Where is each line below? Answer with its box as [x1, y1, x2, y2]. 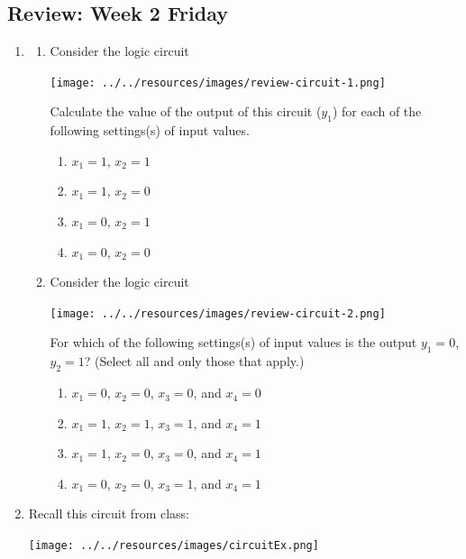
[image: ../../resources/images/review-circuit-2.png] [50, 307, 386, 320]
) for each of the [332, 102, 422, 121]
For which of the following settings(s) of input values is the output [50, 333, 417, 352]
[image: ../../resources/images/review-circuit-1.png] [50, 76, 386, 89]
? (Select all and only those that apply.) [84, 352, 305, 371]
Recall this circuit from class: [28, 504, 190, 523]
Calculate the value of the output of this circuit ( [50, 102, 322, 121]
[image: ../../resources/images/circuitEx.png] [28, 539, 319, 553]
